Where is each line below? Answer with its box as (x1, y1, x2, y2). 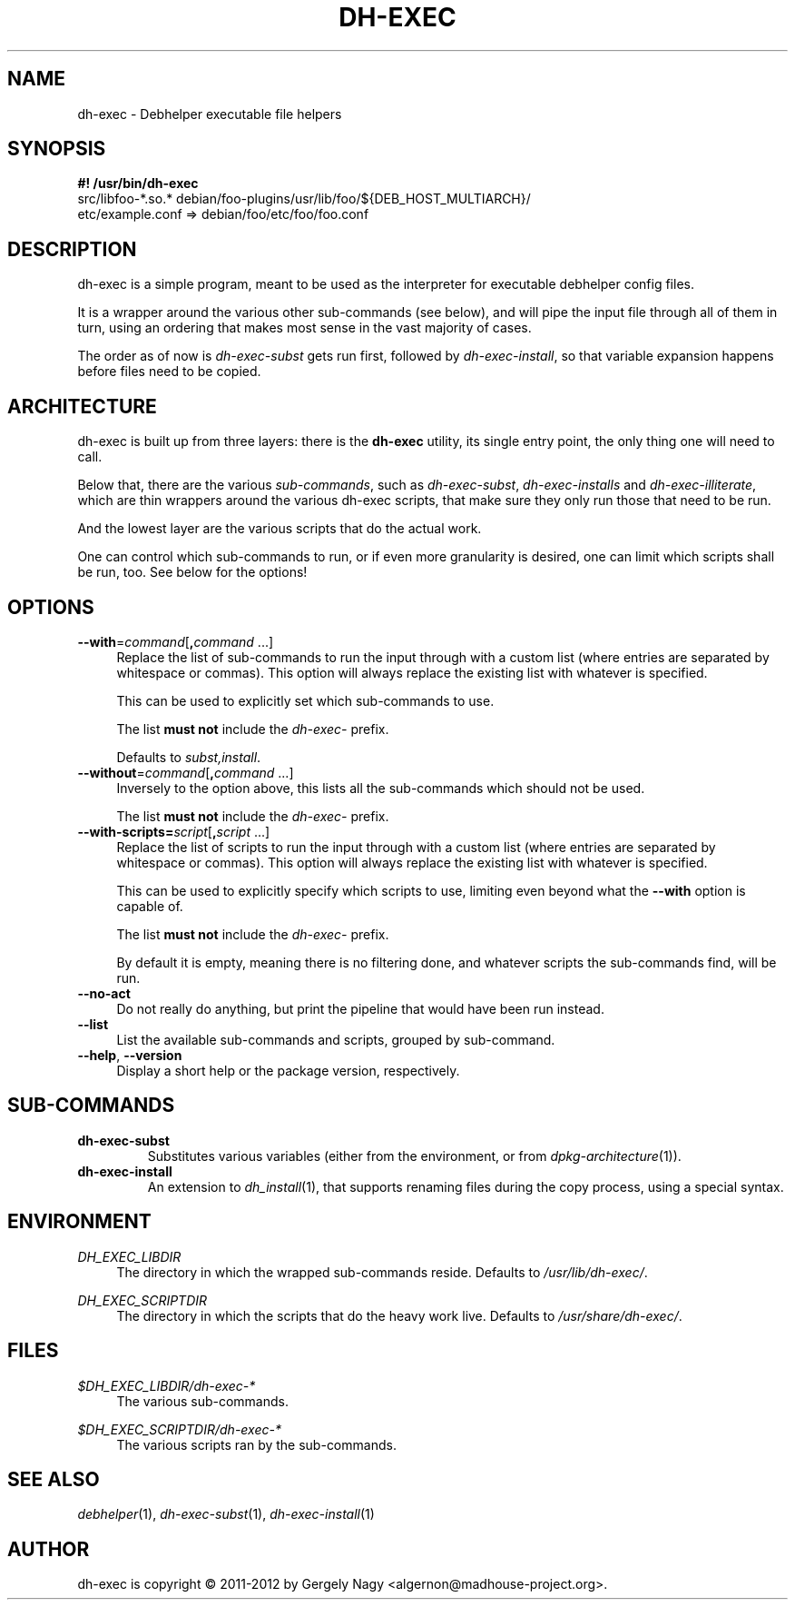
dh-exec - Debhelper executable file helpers (77, 105, 342, 122)
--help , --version (77, 1047, 182, 1063)
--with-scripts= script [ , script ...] (77, 823, 270, 839)
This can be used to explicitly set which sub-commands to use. (116, 692, 495, 709)
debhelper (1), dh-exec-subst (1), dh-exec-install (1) (77, 1506, 375, 1523)
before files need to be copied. (77, 363, 261, 380)
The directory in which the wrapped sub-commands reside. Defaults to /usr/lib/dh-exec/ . (116, 1264, 648, 1280)
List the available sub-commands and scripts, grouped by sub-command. (116, 1031, 555, 1047)
